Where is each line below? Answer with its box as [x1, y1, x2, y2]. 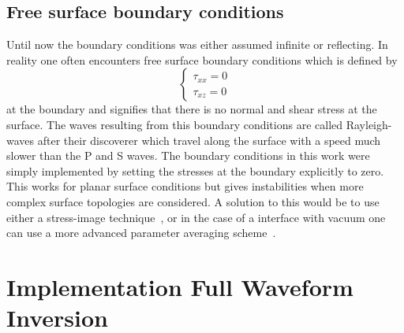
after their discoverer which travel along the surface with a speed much [37, 131, 381, 148]
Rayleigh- [346, 116, 392, 132]
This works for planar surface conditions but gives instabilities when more [6, 178, 364, 194]
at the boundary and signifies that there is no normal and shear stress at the [6, 101, 377, 117]
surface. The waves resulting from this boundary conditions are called [6, 116, 343, 132]
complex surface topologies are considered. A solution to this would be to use [6, 193, 380, 209]
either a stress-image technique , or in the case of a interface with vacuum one [6, 209, 386, 225]
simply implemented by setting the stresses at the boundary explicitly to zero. [6, 162, 384, 179]
